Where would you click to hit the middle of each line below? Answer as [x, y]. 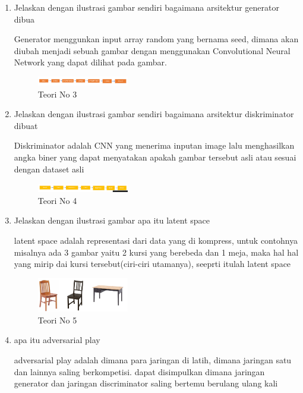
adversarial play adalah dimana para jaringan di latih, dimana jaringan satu [153, 359]
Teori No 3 [57, 94]
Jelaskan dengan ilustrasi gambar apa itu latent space [112, 220]
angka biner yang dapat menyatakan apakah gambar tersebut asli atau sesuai [155, 157]
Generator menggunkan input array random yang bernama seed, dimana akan [156, 39]
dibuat [26, 125]
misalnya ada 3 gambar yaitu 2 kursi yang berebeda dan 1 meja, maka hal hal [156, 252]
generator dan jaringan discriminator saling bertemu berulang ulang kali [146, 383]
